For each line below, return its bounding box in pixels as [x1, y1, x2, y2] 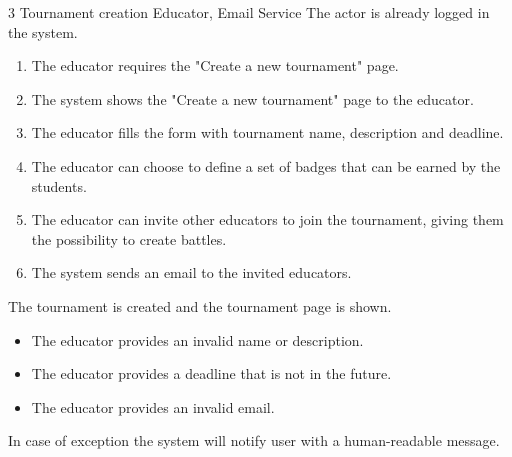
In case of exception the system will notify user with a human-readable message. [8, 430, 500, 451]
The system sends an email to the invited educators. [31, 262, 352, 283]
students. [31, 175, 87, 196]
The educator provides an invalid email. [31, 396, 275, 417]
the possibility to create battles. [31, 228, 227, 249]
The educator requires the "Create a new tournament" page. [31, 55, 399, 76]
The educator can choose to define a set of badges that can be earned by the [31, 155, 501, 176]
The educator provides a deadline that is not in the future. [31, 363, 392, 384]
